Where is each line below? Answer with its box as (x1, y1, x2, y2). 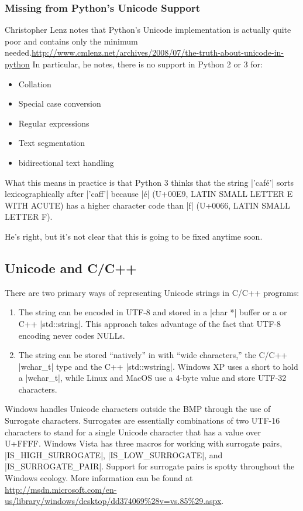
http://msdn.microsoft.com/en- (5, 483, 117, 495)
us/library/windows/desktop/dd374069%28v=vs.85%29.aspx (5, 495, 222, 507)
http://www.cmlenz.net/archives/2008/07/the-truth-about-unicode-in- (31, 46, 284, 59)
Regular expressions (18, 117, 89, 129)
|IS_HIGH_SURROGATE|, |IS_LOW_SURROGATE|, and (5, 448, 223, 461)
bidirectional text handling (18, 156, 114, 168)
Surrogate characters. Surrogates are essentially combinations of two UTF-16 (5, 414, 280, 427)
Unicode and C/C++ (5, 258, 137, 277)
